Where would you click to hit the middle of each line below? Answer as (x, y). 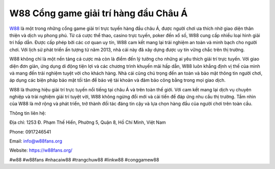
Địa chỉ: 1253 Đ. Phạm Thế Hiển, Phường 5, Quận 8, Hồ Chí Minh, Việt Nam (88, 122)
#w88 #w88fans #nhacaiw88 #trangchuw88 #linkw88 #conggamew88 (84, 159)
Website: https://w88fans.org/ (41, 150)
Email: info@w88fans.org (36, 141)
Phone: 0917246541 (30, 131)
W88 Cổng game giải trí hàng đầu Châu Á (99, 13)
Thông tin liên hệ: (28, 113)
